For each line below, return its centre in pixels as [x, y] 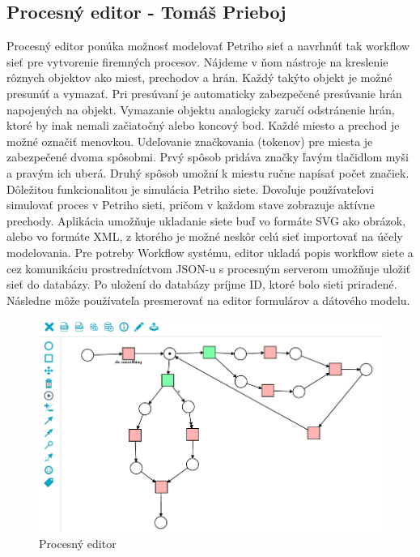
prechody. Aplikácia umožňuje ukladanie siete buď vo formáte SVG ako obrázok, [206, 220]
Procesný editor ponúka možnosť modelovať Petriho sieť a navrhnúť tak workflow [208, 46]
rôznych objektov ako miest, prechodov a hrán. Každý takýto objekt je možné [199, 77]
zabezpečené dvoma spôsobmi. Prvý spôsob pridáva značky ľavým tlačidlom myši [208, 157]
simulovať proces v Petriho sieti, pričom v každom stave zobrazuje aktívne [191, 205]
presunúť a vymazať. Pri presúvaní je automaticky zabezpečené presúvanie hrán [204, 93]
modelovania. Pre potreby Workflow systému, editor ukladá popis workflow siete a [210, 252]
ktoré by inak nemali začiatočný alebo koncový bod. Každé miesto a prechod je [203, 125]
